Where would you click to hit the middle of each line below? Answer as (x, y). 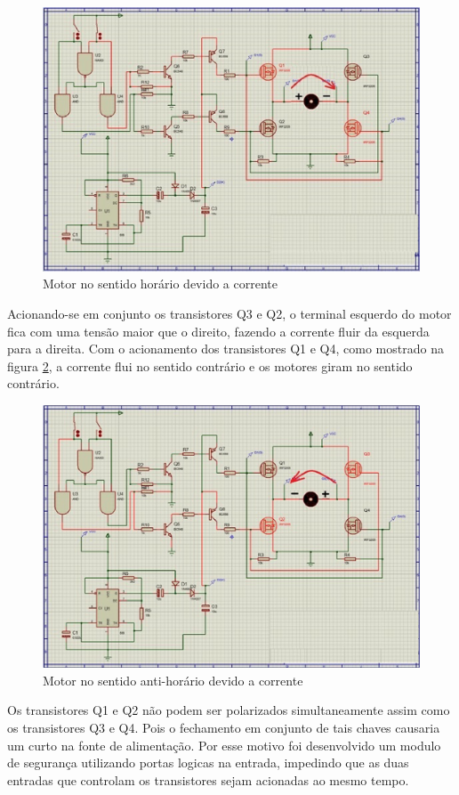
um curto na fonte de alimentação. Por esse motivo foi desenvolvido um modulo (224, 745)
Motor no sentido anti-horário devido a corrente (173, 680)
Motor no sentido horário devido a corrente (160, 284)
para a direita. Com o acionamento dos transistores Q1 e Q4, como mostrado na (225, 349)
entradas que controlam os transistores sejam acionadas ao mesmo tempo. (208, 779)
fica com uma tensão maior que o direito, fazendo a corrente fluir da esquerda (218, 331)
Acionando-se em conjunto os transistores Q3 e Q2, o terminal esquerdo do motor (229, 314)
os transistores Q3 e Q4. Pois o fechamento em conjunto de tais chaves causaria (224, 728)
